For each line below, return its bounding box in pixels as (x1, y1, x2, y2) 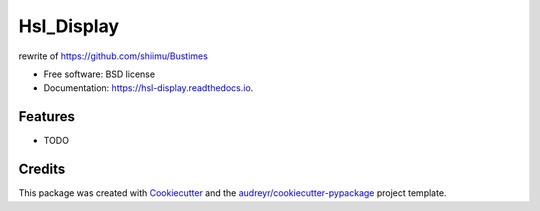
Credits (18, 161, 66, 178)
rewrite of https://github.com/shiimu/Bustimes (18, 50, 209, 62)
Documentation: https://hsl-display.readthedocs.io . (43, 82, 254, 94)
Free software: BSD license (43, 68, 155, 80)
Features (18, 108, 75, 125)
